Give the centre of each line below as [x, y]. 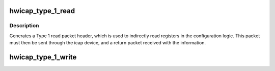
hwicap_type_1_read [42, 11]
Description [24, 26]
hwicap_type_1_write [43, 57]
